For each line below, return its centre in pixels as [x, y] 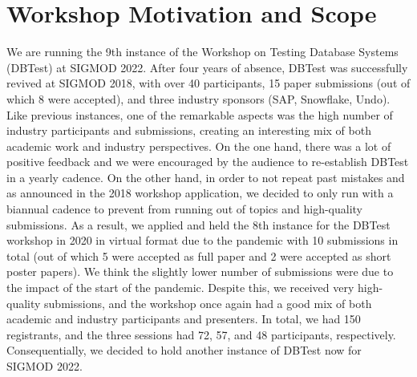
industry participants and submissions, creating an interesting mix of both [189, 130]
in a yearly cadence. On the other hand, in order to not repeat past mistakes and [206, 177]
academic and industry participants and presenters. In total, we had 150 [184, 319]
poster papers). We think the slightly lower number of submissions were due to [200, 272]
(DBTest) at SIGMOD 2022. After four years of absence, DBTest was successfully [207, 67]
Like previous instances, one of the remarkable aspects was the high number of [200, 114]
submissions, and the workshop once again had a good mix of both [208, 303]
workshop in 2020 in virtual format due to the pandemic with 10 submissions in [202, 240]
